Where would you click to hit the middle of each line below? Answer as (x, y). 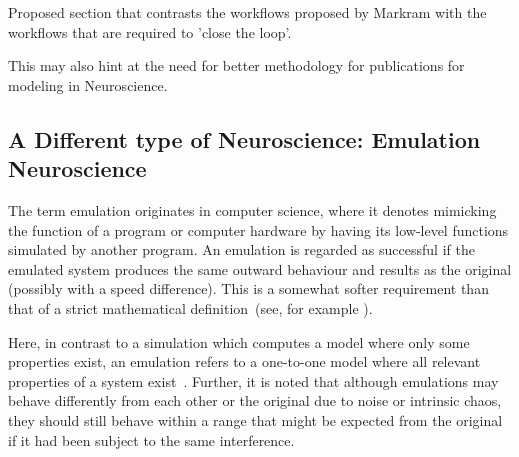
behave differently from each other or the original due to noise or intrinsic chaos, (255, 400)
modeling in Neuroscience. (88, 84)
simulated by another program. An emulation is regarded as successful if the (241, 249)
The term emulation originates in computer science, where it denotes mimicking (252, 209)
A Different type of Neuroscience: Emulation (244, 138)
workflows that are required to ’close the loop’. (150, 31)
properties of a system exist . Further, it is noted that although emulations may (253, 380)
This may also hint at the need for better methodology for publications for (236, 65)
